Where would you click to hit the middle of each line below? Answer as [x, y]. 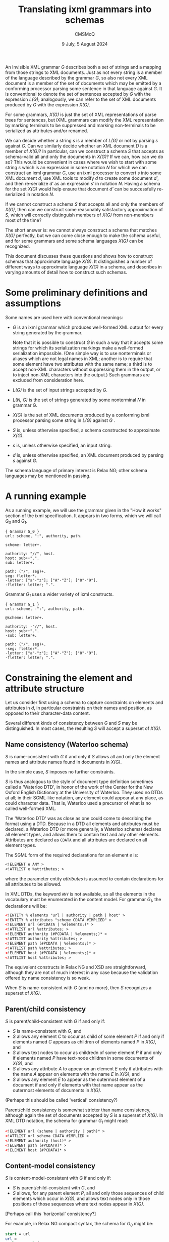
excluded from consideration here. [48, 380]
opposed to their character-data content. [48, 713]
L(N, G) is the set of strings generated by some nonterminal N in [79, 400]
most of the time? [23, 220]
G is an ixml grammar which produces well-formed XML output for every [88, 327]
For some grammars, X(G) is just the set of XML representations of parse [81, 114]
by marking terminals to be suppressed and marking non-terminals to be [80, 125]
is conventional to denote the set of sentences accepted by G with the [78, 94]
